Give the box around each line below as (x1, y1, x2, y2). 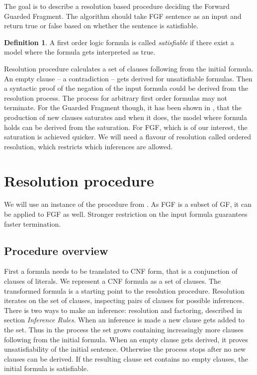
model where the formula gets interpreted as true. (4, 47, 156, 57)
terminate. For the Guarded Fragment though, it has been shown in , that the (4, 102, 242, 113)
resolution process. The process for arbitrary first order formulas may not (4, 92, 227, 103)
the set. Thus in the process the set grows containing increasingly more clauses (4, 324, 244, 334)
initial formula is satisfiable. (4, 363, 88, 374)
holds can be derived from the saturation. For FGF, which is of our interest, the (4, 122, 248, 132)
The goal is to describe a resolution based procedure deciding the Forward (4, 1, 230, 11)
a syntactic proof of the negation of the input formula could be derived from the (4, 83, 249, 93)
